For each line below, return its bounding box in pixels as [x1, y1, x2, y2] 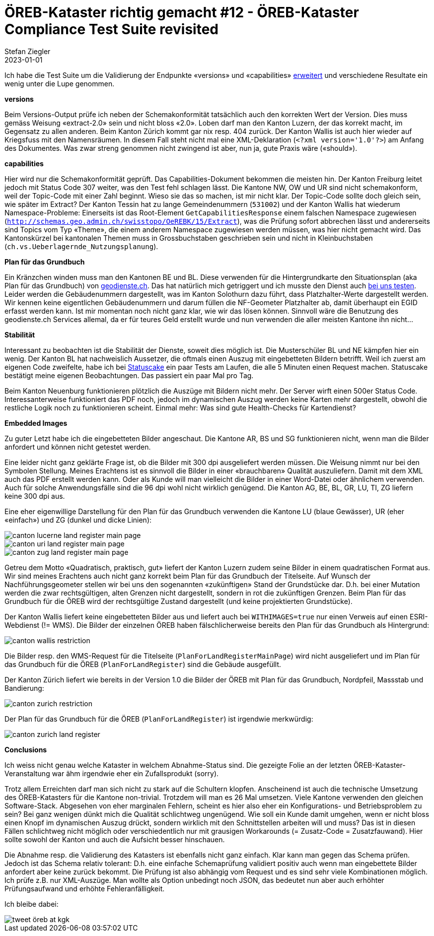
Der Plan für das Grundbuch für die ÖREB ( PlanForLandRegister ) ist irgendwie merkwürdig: [4, 714, 313, 723]
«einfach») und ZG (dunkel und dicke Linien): [4, 515, 152, 524]
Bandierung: [4, 683, 44, 692]
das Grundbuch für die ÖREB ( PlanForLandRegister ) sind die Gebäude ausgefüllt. [4, 660, 282, 669]
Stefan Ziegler [4, 47, 51, 56]
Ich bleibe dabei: [4, 899, 59, 908]
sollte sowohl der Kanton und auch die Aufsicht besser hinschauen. [4, 835, 225, 844]
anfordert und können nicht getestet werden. [4, 442, 151, 451]
